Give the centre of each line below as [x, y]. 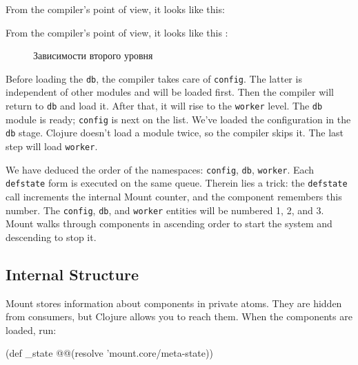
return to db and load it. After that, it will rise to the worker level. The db [164, 106]
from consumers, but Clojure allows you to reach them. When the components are [179, 316]
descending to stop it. [51, 237]
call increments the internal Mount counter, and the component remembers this [174, 196]
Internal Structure [72, 274]
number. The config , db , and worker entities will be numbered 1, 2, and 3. [165, 210]
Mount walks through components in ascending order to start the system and [169, 223]
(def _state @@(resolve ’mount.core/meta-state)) [109, 353]
